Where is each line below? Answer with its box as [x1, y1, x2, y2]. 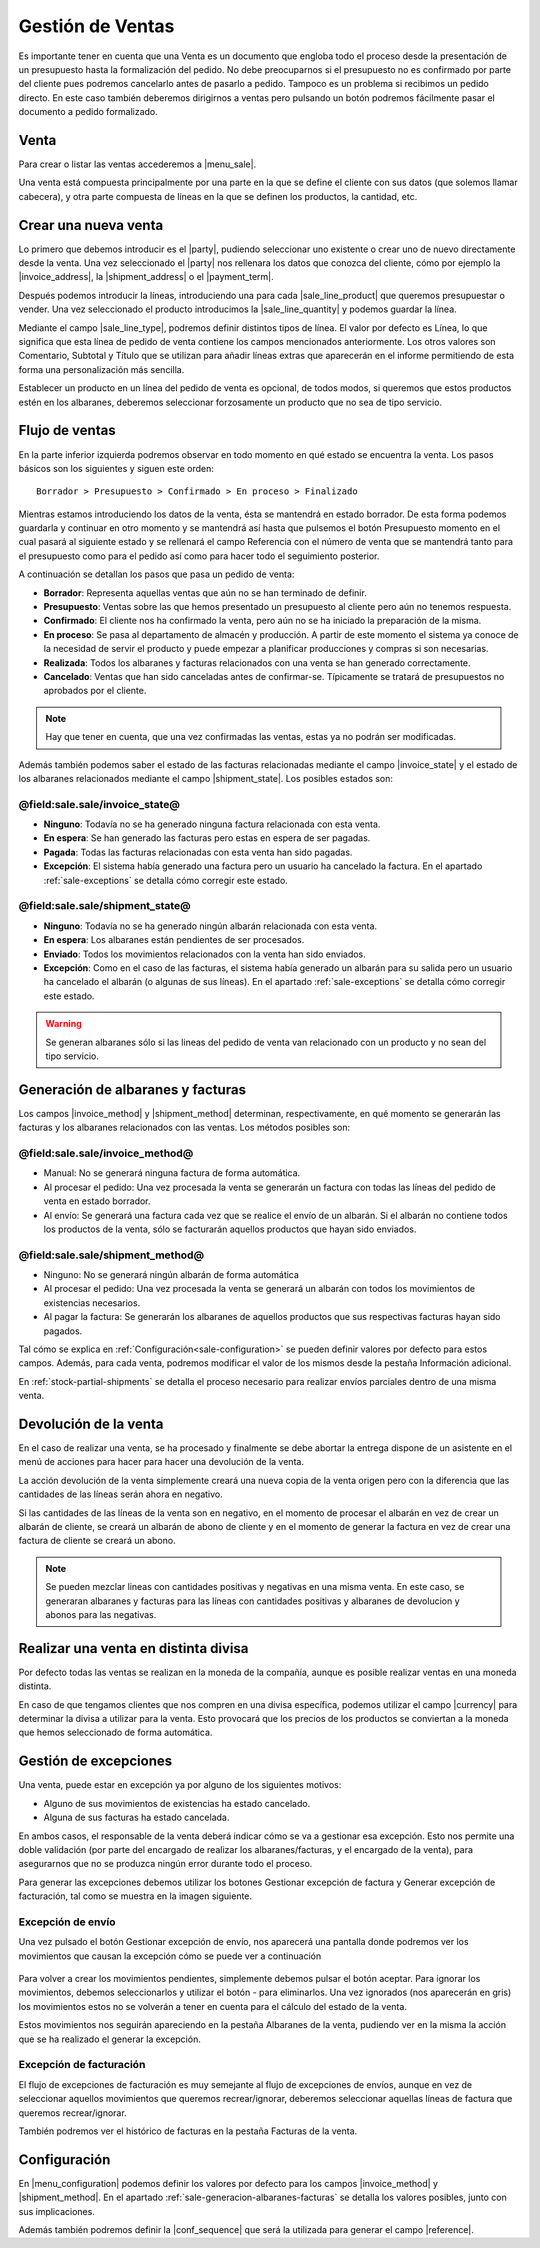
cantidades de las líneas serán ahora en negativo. [18, 1488, 224, 1500]
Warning [45, 1018, 82, 1030]
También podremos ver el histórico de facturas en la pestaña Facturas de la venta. [18, 2125, 358, 2137]
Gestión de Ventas [18, 15, 175, 37]
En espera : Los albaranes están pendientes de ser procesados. [43, 934, 305, 946]
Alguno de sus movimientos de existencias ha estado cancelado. [43, 1797, 311, 1809]
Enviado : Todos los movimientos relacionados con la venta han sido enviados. [43, 948, 367, 960]
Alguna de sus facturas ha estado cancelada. [43, 1811, 230, 1824]
